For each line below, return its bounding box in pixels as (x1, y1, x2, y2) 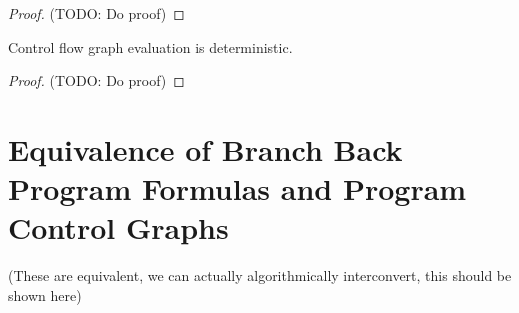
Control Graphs (8, 207, 229, 248)
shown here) (8, 284, 82, 305)
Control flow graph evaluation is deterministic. (8, 36, 293, 57)
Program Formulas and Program (8, 168, 467, 209)
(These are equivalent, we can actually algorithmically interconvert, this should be (8, 265, 512, 286)
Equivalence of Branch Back (8, 128, 403, 169)
